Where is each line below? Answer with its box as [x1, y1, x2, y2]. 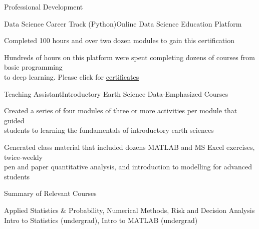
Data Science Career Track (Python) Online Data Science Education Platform [4, 18, 242, 29]
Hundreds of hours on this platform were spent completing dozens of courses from [4, 52, 255, 62]
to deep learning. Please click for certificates [4, 71, 139, 82]
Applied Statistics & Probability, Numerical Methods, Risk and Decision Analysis [4, 204, 255, 215]
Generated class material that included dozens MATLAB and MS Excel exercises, [4, 141, 255, 152]
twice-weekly [4, 151, 43, 162]
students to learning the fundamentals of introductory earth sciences [4, 125, 214, 135]
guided [4, 115, 25, 125]
